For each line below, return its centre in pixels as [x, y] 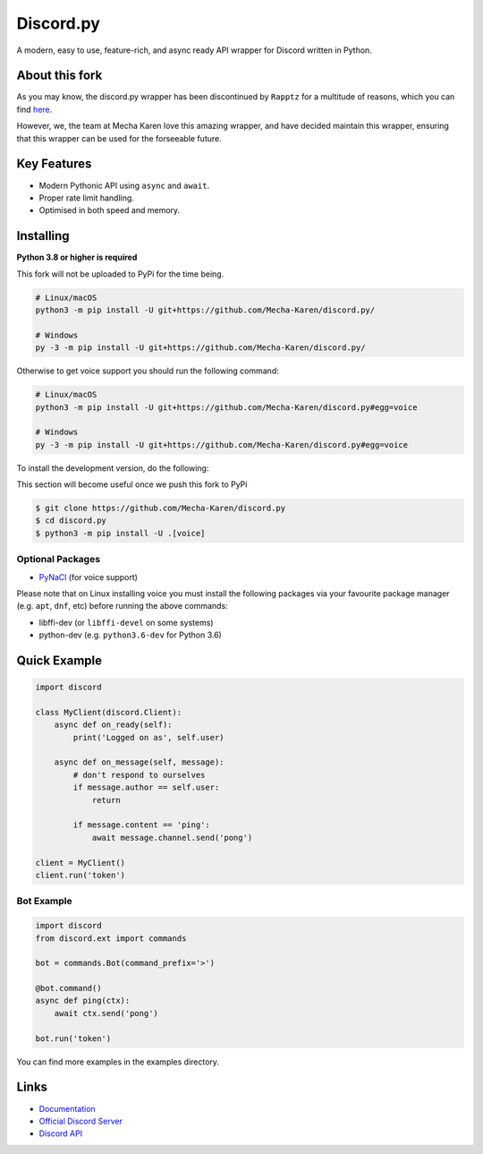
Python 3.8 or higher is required [77, 257]
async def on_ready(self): [114, 725]
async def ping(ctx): [83, 1001]
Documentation [67, 1108]
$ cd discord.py [71, 521]
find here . [34, 109]
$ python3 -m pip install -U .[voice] [120, 533]
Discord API [61, 1133]
